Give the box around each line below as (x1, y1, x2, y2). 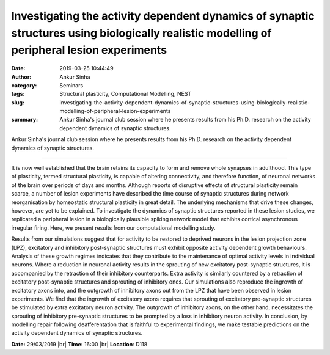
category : (11, 81, 37, 89)
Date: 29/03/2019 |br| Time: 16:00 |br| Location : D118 (11, 340, 148, 348)
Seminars (59, 81, 84, 89)
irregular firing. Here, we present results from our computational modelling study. (11, 224, 216, 232)
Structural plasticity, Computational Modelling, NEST (59, 90, 192, 98)
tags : (11, 90, 25, 98)
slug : (11, 98, 24, 106)
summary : (11, 116, 38, 123)
